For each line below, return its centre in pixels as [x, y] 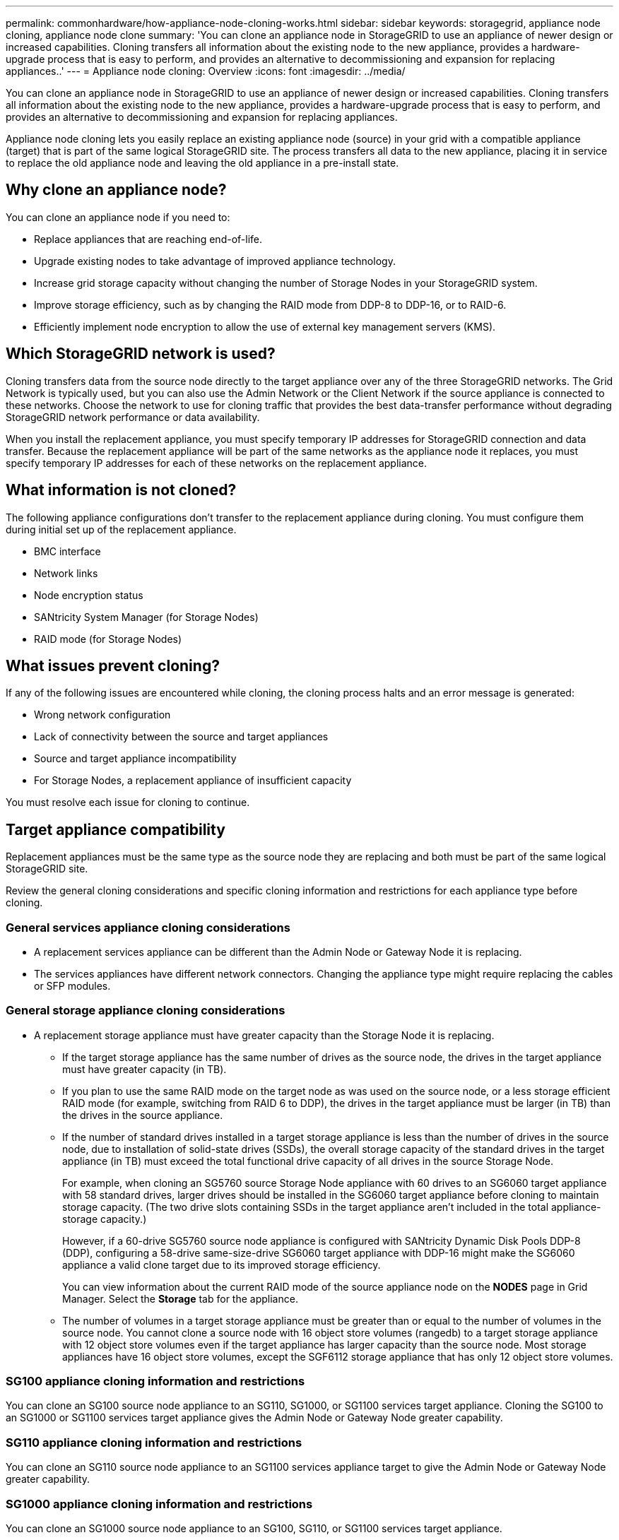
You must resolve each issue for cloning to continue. [128, 802]
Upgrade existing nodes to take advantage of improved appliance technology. [215, 261]
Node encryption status [89, 595]
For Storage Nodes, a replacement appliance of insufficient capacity [193, 781]
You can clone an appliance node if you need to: [118, 217]
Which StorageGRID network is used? [141, 354]
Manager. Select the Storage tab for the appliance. [180, 1298]
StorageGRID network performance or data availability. [133, 417]
